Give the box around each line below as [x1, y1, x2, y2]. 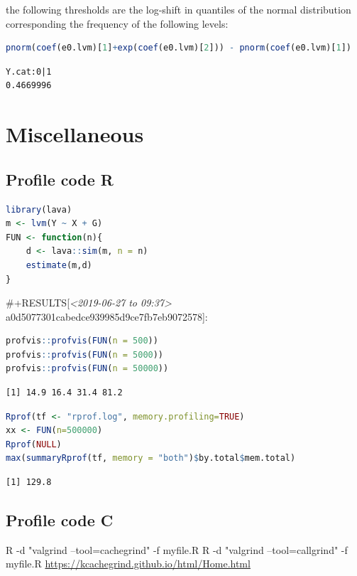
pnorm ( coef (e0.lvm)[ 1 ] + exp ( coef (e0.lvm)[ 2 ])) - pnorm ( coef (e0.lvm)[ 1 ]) [6, 43, 351, 53]
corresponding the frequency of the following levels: [6, 16, 229, 31]
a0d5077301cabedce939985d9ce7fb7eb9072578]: [6, 309, 208, 324]
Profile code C [6, 509, 114, 531]
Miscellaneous [6, 119, 144, 149]
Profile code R [6, 168, 114, 190]
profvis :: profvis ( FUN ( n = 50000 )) [6, 363, 169, 374]
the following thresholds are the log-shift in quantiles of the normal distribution [6, 2, 351, 16]
